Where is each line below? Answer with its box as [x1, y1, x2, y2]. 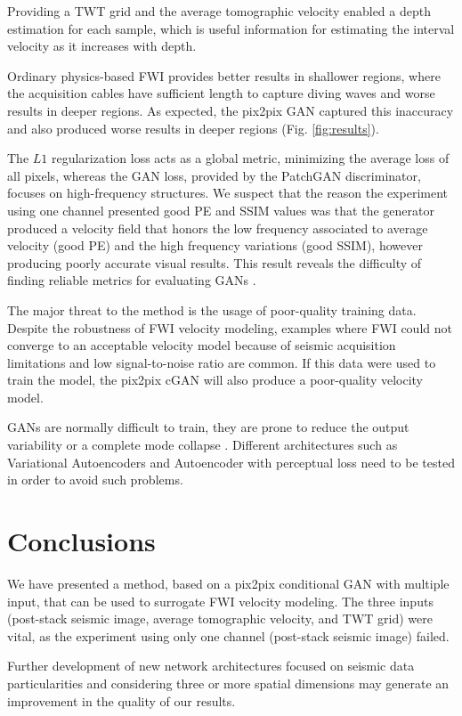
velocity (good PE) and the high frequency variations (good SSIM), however [7, 236, 423, 255]
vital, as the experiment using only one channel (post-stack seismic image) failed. [7, 626, 450, 645]
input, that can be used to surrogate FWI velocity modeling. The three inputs [7, 591, 434, 610]
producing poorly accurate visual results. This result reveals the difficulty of [7, 253, 422, 272]
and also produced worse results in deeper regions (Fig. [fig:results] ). [7, 118, 379, 137]
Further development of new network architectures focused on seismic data [7, 656, 415, 675]
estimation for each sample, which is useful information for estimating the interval [7, 19, 455, 37]
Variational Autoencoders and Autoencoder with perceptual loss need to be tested [7, 452, 455, 471]
